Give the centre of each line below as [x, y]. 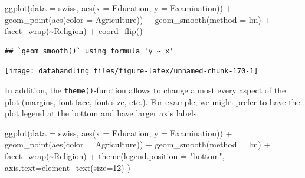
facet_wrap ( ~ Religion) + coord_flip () [74, 31]
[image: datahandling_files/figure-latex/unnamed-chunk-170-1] [132, 71]
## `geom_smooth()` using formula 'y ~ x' [89, 51]
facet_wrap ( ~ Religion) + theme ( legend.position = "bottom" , [115, 156]
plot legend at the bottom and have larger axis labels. [102, 113]
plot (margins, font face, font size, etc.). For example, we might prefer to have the [152, 101]
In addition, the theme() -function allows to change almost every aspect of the [145, 90]
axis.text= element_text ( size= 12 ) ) [68, 167]
